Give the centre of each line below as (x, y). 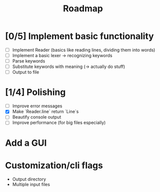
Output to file (26, 72)
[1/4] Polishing (35, 92)
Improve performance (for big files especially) (59, 123)
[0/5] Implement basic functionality (80, 36)
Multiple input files (31, 184)
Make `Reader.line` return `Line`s (45, 112)
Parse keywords (29, 61)
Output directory (29, 179)
